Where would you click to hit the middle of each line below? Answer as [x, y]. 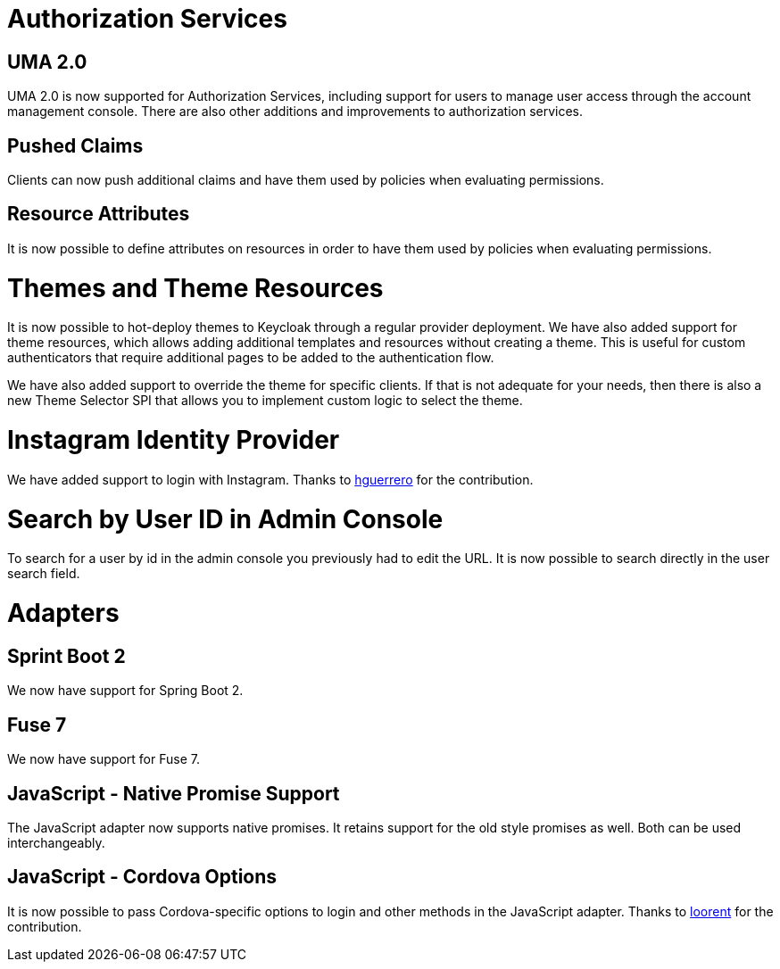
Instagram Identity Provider [174, 440]
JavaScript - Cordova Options [142, 877]
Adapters [63, 613]
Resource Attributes [99, 214]
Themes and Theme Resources [195, 288]
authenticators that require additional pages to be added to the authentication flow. [251, 358]
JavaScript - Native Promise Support [174, 793]
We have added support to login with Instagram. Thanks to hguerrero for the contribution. [270, 479]
